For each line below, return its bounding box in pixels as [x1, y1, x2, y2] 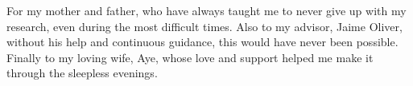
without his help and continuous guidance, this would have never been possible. [6, 33, 399, 50]
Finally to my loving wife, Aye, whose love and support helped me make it [6, 49, 374, 65]
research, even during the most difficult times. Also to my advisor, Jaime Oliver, [6, 18, 403, 34]
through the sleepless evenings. [6, 64, 158, 81]
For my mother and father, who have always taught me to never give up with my [6, 2, 407, 18]
